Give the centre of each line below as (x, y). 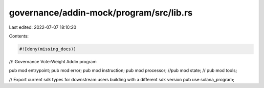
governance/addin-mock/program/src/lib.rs (101, 13)
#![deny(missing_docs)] (48, 49)
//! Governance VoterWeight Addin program (53, 61)
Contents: (19, 36)
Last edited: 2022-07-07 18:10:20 (43, 27)
